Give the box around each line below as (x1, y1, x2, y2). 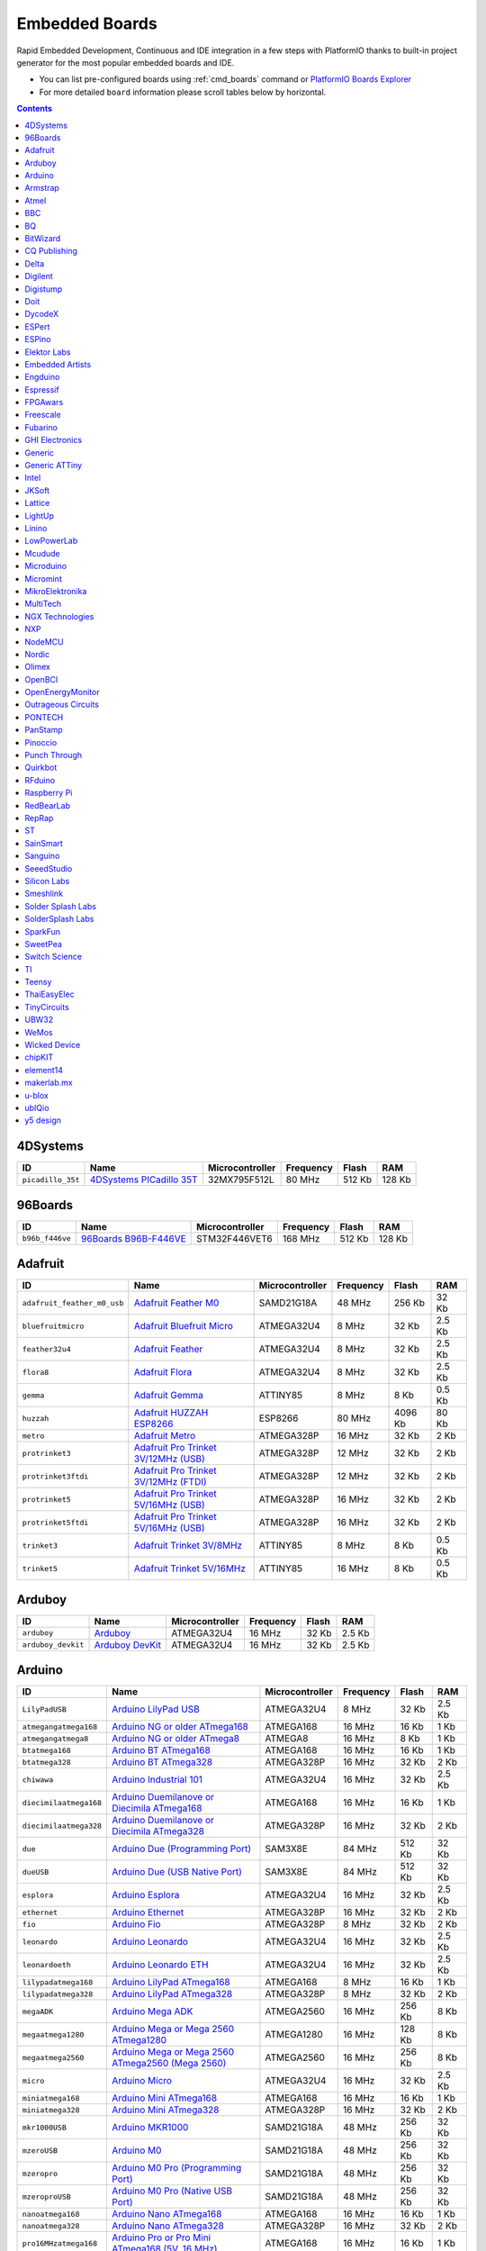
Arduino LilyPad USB (112, 1703, 200, 1715)
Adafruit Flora (133, 1366, 193, 1379)
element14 (24, 1064, 63, 1075)
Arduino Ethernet (112, 1906, 184, 1919)
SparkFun (24, 926, 61, 936)
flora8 (22, 1367, 49, 1377)
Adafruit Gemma (133, 1389, 204, 1402)
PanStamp (24, 725, 63, 736)
